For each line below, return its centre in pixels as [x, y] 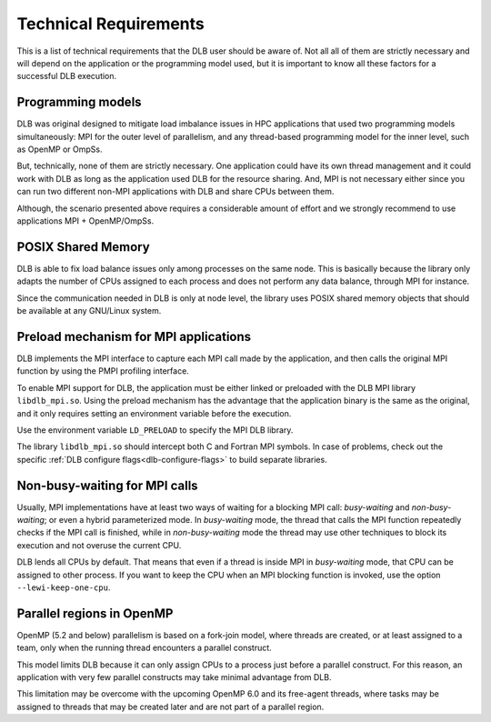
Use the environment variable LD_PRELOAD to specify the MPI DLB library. [155, 430]
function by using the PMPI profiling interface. [103, 371]
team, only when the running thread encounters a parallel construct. [144, 648]
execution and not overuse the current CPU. [99, 545]
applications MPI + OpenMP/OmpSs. [85, 221]
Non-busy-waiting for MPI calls [108, 485]
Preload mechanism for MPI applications [134, 336]
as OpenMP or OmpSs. [60, 149]
